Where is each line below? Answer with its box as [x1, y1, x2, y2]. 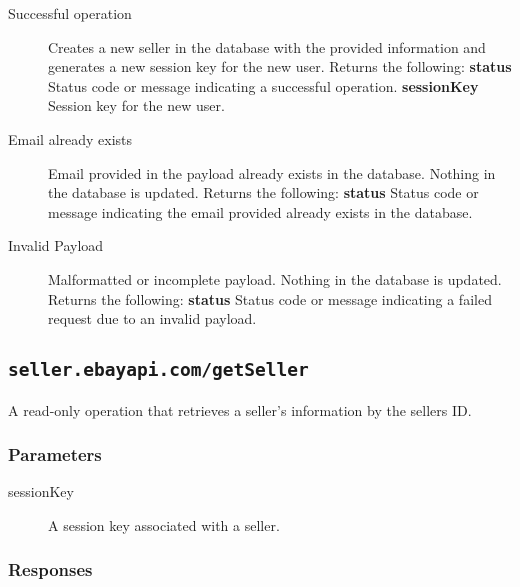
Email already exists [8, 128, 133, 149]
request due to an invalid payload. [48, 308, 257, 329]
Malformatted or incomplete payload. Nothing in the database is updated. [48, 268, 502, 289]
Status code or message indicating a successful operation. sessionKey [48, 75, 479, 96]
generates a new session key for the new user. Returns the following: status [48, 56, 512, 77]
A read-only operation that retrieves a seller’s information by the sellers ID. [8, 399, 472, 420]
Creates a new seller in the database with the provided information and [48, 36, 486, 57]
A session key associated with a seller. [48, 514, 280, 535]
